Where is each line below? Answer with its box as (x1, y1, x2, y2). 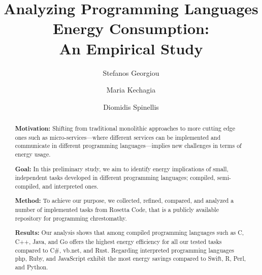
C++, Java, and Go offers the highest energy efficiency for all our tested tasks (15, 237, 222, 246)
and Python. (15, 262, 48, 271)
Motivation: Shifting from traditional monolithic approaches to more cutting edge (15, 124, 236, 133)
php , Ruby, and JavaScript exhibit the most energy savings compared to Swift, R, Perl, (15, 254, 246, 263)
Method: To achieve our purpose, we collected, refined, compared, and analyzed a (15, 196, 234, 205)
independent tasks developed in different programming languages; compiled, (15, 173, 215, 182)
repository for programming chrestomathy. (15, 213, 127, 222)
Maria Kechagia (106, 84, 156, 95)
